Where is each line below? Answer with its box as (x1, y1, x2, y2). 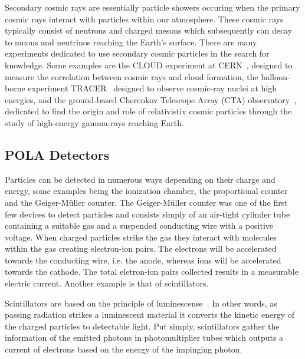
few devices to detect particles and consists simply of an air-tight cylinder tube (5, 208, 290, 220)
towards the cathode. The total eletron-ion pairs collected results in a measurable (5, 265, 299, 278)
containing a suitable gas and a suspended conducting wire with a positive (5, 219, 274, 232)
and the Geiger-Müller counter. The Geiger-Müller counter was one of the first (5, 196, 288, 208)
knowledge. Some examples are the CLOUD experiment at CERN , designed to (5, 58, 293, 71)
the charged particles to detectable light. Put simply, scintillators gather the (5, 320, 280, 332)
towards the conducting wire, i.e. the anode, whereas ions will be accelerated (5, 253, 281, 266)
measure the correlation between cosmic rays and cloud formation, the (5, 70, 258, 83)
